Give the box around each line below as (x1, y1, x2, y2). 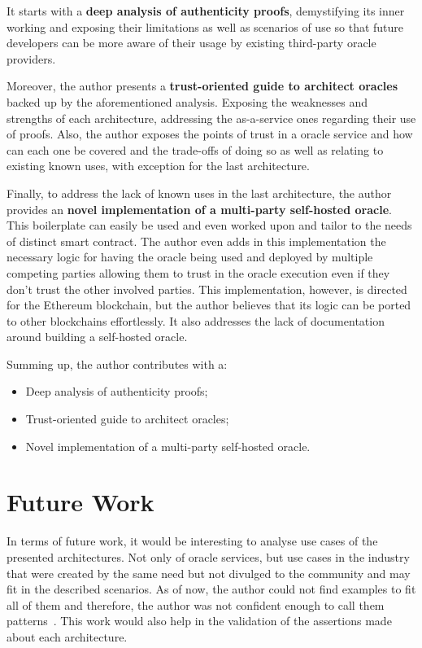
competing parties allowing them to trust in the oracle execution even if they (7, 264, 390, 281)
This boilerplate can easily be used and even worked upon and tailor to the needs (7, 217, 412, 234)
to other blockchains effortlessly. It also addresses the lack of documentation (7, 312, 385, 329)
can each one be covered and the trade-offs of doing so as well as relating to (7, 141, 384, 158)
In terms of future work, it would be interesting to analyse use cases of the (7, 532, 378, 549)
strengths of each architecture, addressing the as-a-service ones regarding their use (7, 109, 416, 126)
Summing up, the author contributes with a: (7, 355, 228, 372)
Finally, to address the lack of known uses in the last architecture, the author (7, 184, 392, 201)
